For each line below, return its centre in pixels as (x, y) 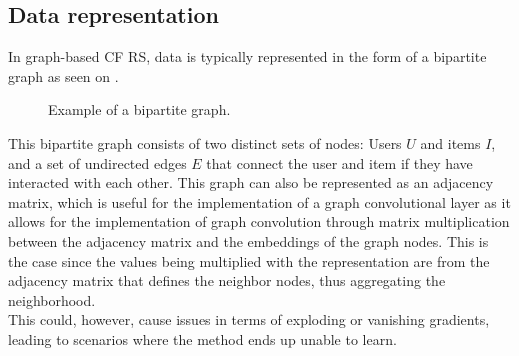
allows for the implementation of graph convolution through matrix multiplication (259, 221)
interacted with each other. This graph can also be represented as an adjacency (251, 182)
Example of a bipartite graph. (139, 109)
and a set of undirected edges (97, 162)
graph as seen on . (63, 75)
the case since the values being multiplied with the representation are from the (249, 260)
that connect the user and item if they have (339, 162)
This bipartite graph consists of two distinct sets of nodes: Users (205, 142)
